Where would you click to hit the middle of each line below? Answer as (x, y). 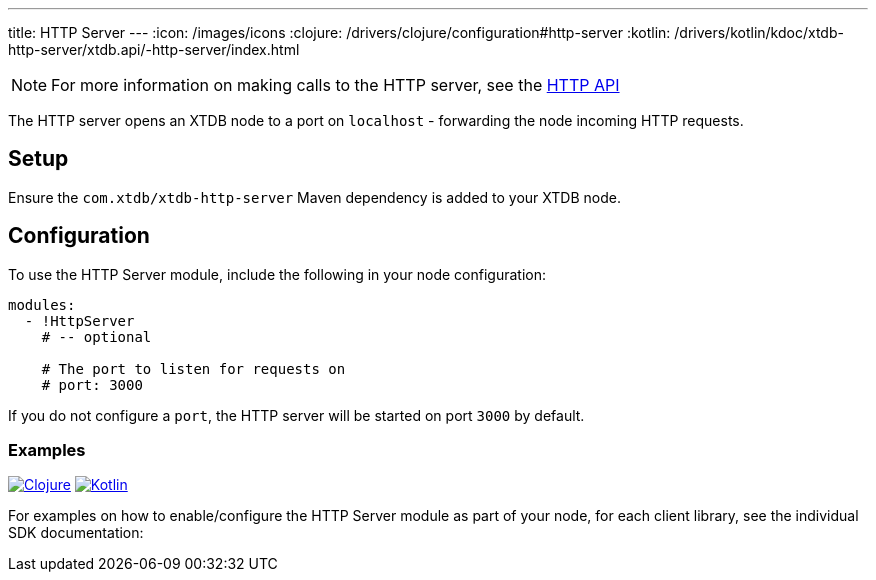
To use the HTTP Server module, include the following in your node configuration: (277, 274)
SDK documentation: (76, 533)
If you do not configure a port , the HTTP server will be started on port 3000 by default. (296, 415)
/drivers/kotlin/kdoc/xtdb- (759, 32)
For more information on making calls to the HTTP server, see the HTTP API (335, 85)
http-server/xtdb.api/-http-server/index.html (154, 49)
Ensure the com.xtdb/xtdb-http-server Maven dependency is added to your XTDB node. (314, 197)
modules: (42, 304)
